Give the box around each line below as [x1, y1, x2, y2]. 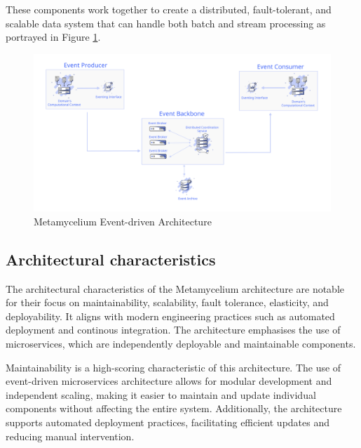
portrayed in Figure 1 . [6, 29, 101, 44]
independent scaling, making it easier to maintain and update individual [6, 387, 316, 402]
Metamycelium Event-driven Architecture [34, 213, 212, 228]
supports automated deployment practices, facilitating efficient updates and [6, 414, 330, 429]
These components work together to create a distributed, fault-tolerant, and [6, 2, 332, 16]
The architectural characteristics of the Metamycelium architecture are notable [6, 281, 344, 296]
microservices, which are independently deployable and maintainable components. [6, 336, 356, 350]
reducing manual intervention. [6, 428, 135, 443]
